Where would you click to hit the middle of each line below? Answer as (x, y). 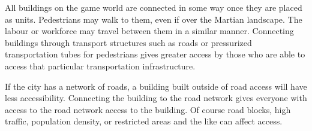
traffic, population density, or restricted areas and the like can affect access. (144, 121)
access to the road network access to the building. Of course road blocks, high (148, 109)
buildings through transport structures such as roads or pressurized (128, 42)
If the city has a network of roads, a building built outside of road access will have (156, 86)
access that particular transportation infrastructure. (100, 65)
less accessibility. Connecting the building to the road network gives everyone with (156, 98)
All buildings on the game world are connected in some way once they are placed (154, 7)
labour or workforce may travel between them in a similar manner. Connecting (149, 31)
